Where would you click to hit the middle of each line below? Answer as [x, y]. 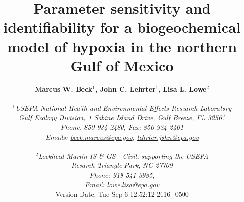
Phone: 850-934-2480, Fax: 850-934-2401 [122, 127]
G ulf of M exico [122, 65]
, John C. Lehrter [125, 89]
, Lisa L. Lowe [183, 89]
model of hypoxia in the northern [122, 46]
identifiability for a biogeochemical [122, 27]
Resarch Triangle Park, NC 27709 [122, 165]
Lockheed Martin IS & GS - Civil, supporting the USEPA [123, 155]
